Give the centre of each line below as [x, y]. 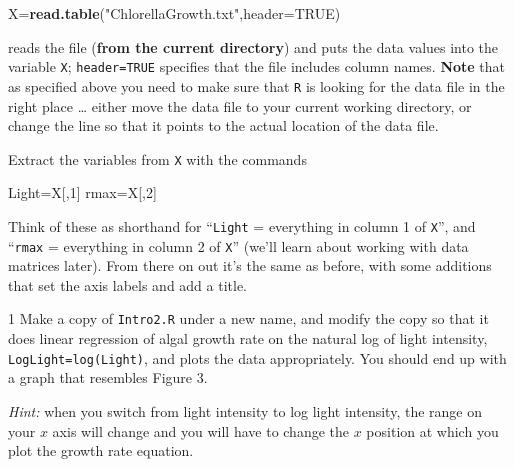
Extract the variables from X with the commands [157, 158]
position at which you [432, 430]
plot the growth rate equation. [101, 450]
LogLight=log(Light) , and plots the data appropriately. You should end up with [257, 357]
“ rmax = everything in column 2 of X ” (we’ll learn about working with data [238, 245]
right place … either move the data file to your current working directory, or [240, 105]
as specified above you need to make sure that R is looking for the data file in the [256, 85]
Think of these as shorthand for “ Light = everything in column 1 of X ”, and [242, 225]
